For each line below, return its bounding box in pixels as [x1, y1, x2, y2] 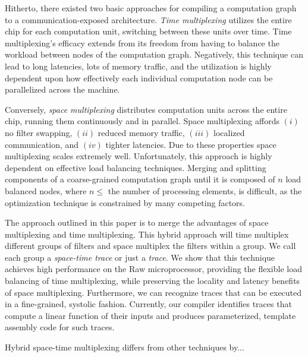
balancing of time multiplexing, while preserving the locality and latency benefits [5, 274, 300, 287]
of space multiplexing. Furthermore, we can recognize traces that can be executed [5, 286, 302, 298]
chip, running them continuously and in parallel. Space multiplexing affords [5, 115, 279, 127]
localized [213, 126, 245, 138]
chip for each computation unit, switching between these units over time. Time [5, 25, 292, 37]
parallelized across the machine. [5, 83, 120, 96]
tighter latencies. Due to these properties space [105, 138, 276, 150]
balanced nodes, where [5, 184, 87, 197]
